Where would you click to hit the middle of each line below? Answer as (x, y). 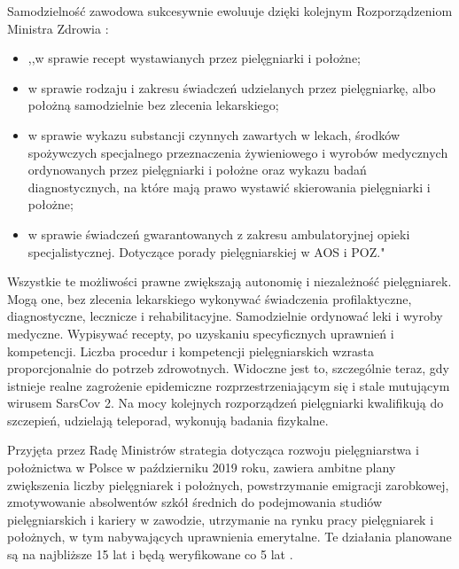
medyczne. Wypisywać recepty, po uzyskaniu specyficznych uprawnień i (201, 333)
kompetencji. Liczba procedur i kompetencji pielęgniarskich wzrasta (191, 351)
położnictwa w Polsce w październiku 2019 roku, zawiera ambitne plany (202, 468)
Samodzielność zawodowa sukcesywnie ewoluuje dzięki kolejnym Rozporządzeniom (230, 11)
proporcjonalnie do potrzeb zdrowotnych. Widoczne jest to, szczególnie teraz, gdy (228, 368)
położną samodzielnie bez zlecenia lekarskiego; (153, 105)
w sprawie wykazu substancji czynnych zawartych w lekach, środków (214, 134)
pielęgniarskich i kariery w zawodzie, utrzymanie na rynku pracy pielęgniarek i (221, 519)
